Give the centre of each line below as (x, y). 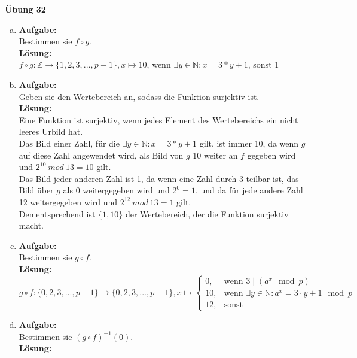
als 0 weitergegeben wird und (116, 190)
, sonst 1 (263, 64)
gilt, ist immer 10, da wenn (249, 143)
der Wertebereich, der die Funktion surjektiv (207, 213)
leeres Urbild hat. (51, 131)
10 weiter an (215, 155)
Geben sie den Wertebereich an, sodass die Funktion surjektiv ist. (139, 96)
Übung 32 (25, 9)
